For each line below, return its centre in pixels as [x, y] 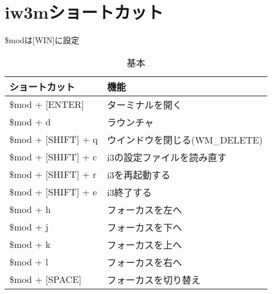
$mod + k [30, 244]
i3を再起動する [139, 174]
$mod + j [29, 227]
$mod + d [30, 122]
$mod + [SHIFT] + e [53, 192]
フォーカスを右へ [144, 262]
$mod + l [29, 262]
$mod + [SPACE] [46, 279]
